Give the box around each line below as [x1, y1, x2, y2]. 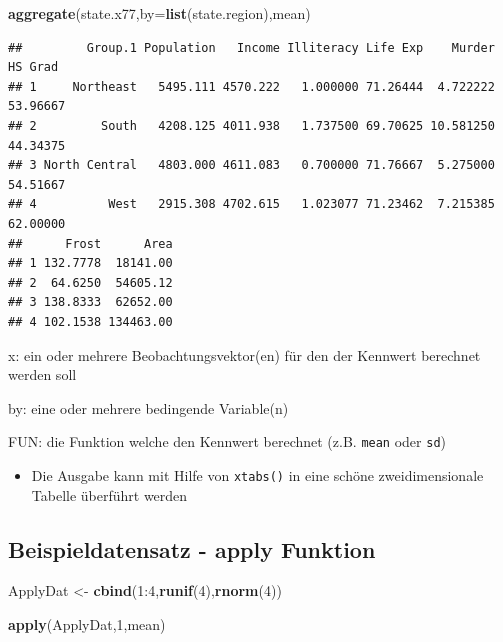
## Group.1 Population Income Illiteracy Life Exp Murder [8, 40, 495, 55]
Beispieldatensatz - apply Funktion [8, 533, 376, 564]
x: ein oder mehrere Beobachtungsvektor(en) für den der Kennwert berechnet [8, 344, 481, 365]
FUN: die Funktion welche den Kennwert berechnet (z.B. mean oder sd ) [8, 431, 447, 452]
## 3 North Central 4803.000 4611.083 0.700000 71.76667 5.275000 [8, 158, 495, 173]
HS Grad [8, 60, 59, 75]
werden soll [8, 364, 77, 385]
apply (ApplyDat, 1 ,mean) [8, 613, 166, 634]
